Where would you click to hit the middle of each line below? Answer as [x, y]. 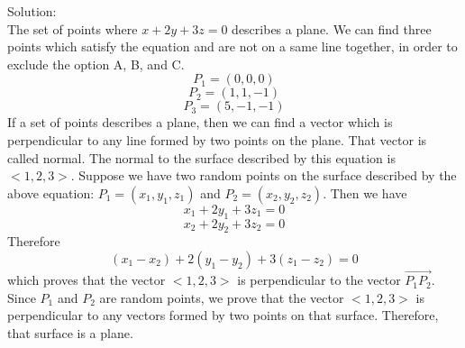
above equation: [51, 192]
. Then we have [365, 192]
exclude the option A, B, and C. [96, 64]
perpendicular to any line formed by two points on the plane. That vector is [217, 139]
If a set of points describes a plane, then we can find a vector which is [200, 122]
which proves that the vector [87, 280]
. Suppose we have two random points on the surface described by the [264, 175]
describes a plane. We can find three [332, 28]
